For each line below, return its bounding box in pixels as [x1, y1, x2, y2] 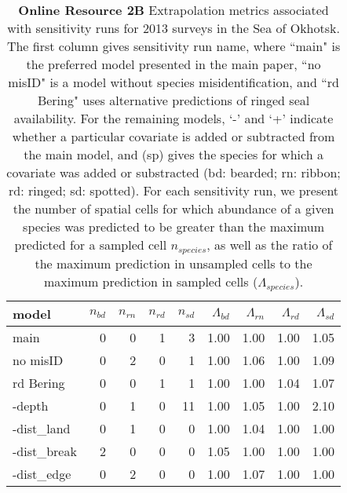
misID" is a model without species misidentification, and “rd [8, 73, 339, 91]
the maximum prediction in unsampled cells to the [35, 254, 312, 272]
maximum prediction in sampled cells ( [43, 272, 258, 290]
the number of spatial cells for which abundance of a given [13, 199, 334, 217]
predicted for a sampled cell [14, 236, 167, 254]
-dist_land [13, 418, 71, 437]
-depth [13, 396, 49, 414]
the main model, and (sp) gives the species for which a [24, 145, 323, 163]
